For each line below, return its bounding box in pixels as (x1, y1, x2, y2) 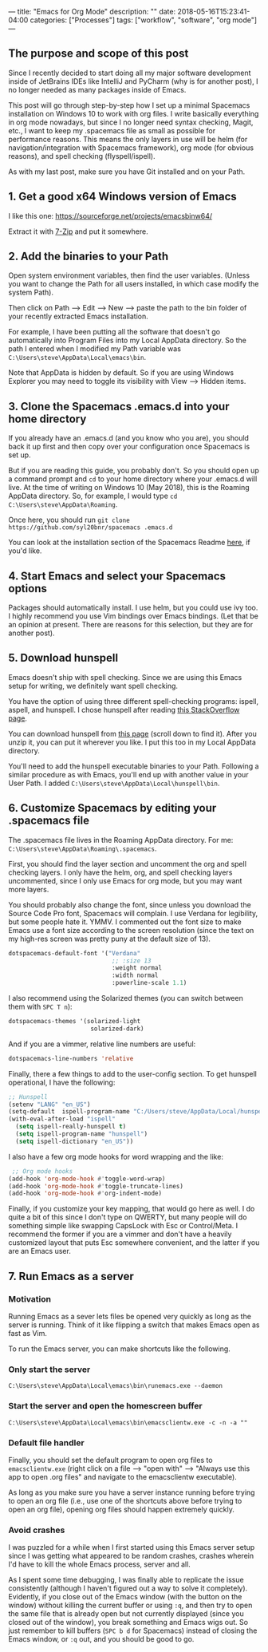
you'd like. (8, 546, 42, 555)
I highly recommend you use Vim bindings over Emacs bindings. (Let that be (8, 611, 259, 621)
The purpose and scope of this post (8, 47, 189, 61)
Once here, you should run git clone (8, 515, 130, 525)
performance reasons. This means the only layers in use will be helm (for (8, 134, 248, 144)
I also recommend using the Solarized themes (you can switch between (8, 994, 243, 1003)
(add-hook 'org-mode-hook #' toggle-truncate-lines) (8, 1182, 183, 1190)
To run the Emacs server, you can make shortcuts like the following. (8, 1344, 231, 1354)
